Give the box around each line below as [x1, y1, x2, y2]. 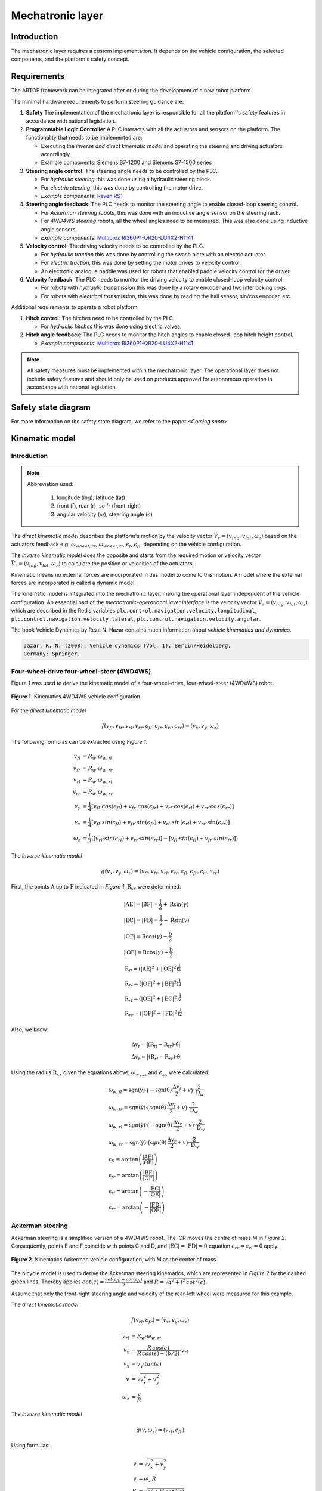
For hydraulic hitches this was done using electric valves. [41, 323, 182, 330]
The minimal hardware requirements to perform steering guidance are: [11, 98, 184, 105]
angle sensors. [41, 225, 78, 233]
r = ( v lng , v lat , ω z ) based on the [218, 533, 298, 541]
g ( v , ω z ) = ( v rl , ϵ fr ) [136, 1426, 185, 1434]
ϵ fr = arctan [108, 1172, 140, 1180]
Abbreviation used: [27, 480, 74, 487]
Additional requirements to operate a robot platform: [11, 304, 140, 311]
